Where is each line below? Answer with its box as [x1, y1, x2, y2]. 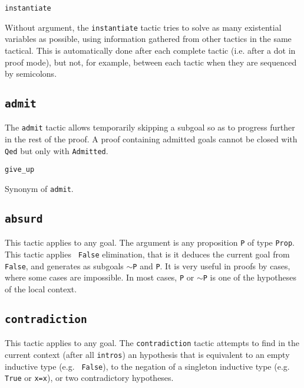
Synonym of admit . [5, 182, 74, 195]
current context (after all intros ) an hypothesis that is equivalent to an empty [5, 348, 290, 361]
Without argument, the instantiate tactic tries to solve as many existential [5, 21, 282, 33]
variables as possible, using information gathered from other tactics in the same [5, 32, 292, 45]
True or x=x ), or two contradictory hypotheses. [5, 371, 174, 384]
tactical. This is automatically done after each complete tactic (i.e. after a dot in [5, 44, 296, 56]
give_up [5, 165, 35, 174]
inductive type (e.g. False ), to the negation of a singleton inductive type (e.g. [5, 360, 290, 372]
